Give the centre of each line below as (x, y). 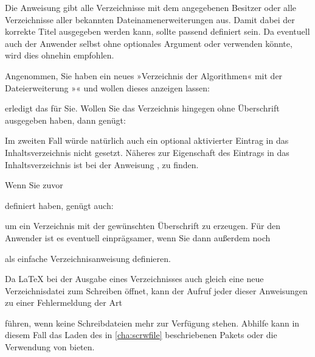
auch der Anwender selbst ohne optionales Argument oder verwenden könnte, (149, 43)
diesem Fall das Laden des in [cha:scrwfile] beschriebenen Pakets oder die (141, 335)
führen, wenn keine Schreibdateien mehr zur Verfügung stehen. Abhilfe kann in (152, 323)
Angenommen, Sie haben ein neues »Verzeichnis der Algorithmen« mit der (144, 75)
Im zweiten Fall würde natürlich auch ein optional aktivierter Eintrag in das (147, 140)
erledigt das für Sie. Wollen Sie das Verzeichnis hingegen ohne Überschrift (142, 108)
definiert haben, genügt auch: (59, 205)
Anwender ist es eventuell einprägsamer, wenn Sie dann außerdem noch (138, 237)
